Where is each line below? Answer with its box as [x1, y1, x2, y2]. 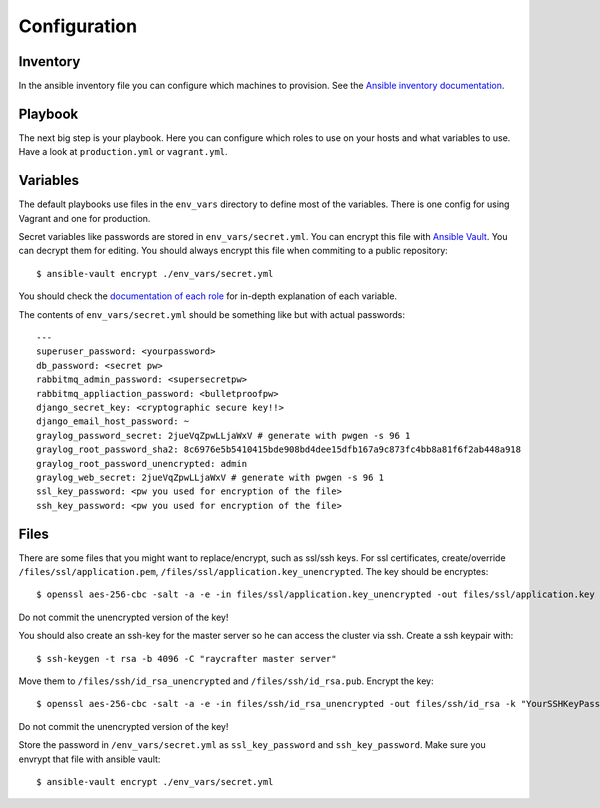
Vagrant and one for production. [18, 212, 151, 224]
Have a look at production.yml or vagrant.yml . [18, 146, 229, 158]
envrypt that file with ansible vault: [18, 753, 161, 765]
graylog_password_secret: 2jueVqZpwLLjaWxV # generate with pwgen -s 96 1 [36, 430, 411, 441]
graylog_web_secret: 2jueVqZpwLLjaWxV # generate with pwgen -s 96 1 [36, 471, 385, 483]
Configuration [18, 15, 138, 37]
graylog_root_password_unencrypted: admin [36, 458, 248, 469]
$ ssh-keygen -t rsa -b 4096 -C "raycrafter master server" [36, 653, 337, 664]
